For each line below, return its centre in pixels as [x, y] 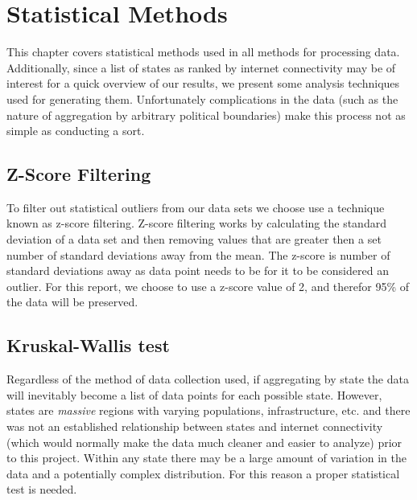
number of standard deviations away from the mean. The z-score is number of [198, 254]
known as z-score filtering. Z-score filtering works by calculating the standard [196, 223]
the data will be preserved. [72, 302]
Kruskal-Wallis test [88, 345]
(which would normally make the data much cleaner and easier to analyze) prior [204, 442]
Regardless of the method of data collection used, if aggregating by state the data [208, 379]
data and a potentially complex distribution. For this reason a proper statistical [203, 473]
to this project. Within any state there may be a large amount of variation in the [206, 458]
